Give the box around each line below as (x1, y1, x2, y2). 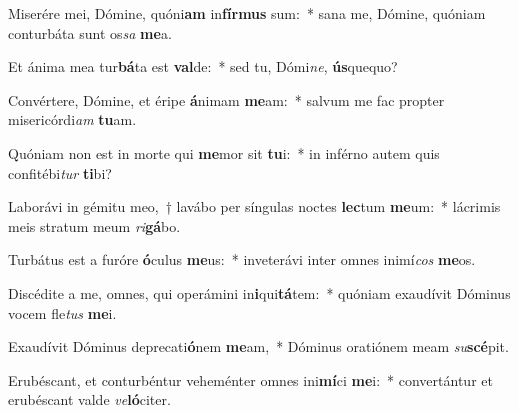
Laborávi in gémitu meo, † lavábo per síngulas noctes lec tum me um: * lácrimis (8, 196, 501, 217)
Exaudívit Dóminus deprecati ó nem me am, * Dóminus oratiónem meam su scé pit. (8, 336, 509, 357)
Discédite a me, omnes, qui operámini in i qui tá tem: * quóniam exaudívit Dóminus (8, 282, 511, 303)
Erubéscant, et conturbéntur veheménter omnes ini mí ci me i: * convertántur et (8, 369, 493, 390)
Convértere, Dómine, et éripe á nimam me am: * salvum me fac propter (8, 89, 445, 110)
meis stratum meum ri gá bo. (8, 215, 181, 236)
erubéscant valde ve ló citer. (8, 389, 171, 410)
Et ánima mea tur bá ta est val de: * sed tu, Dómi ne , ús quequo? (8, 56, 398, 77)
